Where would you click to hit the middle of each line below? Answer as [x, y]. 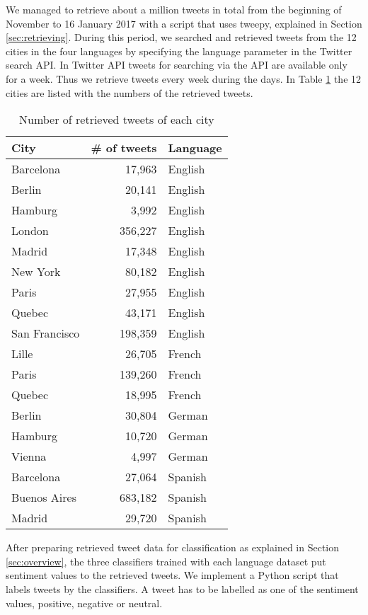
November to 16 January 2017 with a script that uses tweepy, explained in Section [184, 23]
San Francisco [46, 333]
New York [36, 272]
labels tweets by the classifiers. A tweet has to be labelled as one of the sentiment [182, 588]
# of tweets [124, 148]
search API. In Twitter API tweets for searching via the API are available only [177, 65]
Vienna [29, 456]
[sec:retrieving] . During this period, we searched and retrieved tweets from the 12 [181, 37]
